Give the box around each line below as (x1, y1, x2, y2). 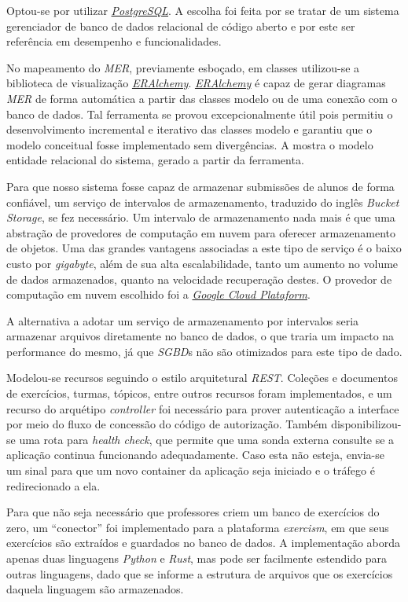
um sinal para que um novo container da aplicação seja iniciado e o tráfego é (6, 462, 375, 479)
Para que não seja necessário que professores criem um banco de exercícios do (6, 504, 380, 520)
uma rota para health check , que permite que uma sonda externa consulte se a (19, 431, 395, 447)
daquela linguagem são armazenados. (6, 581, 184, 597)
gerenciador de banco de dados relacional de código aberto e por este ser (6, 17, 355, 34)
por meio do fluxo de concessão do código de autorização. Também (6, 416, 328, 432)
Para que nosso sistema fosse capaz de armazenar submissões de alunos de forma (6, 178, 395, 194)
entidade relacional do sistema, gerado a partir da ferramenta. (6, 152, 304, 168)
